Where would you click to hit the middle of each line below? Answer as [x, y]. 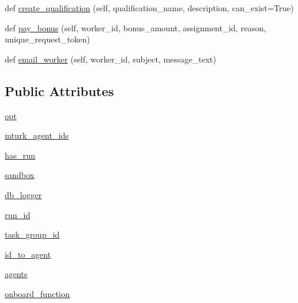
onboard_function [37, 293]
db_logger [23, 194]
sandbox [20, 175]
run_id [18, 214]
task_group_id [32, 234]
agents [16, 274]
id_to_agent [28, 254]
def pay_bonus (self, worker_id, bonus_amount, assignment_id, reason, [135, 27]
